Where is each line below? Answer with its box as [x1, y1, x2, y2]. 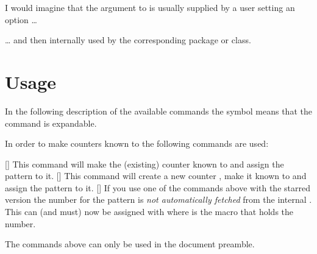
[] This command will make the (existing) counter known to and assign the [5, 157, 284, 170]
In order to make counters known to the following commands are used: [5, 137, 269, 150]
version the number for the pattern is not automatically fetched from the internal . [5, 193, 312, 206]
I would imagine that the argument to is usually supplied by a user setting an [5, 1, 295, 13]
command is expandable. [5, 116, 97, 129]
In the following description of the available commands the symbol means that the [5, 104, 312, 117]
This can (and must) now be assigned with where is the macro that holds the [5, 205, 294, 218]
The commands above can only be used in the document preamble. [5, 238, 255, 250]
